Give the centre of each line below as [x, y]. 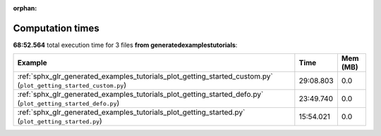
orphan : [25, 8]
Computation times [56, 28]
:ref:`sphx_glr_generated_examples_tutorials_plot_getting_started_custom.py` [145, 76]
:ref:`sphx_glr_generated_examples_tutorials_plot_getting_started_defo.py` [140, 95]
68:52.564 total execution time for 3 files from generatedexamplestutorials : [125, 45]
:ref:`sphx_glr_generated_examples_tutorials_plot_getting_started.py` [131, 112]
